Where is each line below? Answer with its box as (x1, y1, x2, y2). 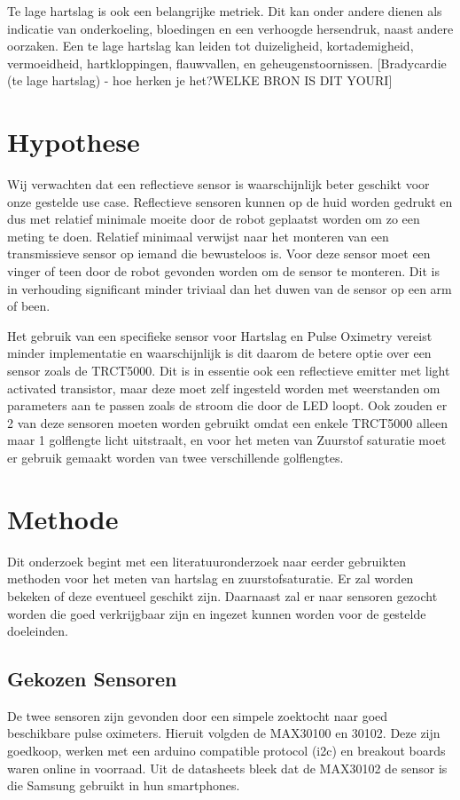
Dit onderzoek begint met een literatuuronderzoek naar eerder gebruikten (7, 551, 407, 570)
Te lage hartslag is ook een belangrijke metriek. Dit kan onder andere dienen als (7, 2, 442, 20)
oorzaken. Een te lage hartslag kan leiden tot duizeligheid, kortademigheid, (7, 36, 414, 55)
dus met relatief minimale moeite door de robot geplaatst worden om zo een (7, 210, 420, 228)
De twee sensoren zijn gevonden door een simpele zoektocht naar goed (7, 706, 388, 725)
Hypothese (7, 123, 140, 160)
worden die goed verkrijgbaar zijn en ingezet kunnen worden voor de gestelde (7, 604, 426, 622)
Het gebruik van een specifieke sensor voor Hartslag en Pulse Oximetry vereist (7, 326, 433, 345)
